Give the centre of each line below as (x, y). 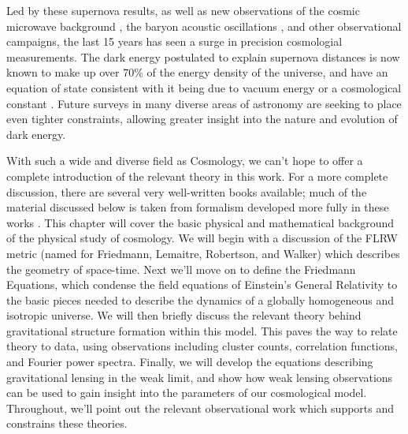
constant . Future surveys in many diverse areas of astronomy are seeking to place (204, 103)
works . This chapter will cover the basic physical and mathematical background (200, 222)
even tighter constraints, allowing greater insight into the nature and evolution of (202, 119)
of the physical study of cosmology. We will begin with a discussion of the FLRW (202, 238)
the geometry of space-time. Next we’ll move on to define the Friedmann (181, 269)
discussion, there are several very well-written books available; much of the (187, 191)
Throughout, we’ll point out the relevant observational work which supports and (200, 408)
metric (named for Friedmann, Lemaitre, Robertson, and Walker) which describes (203, 253)
